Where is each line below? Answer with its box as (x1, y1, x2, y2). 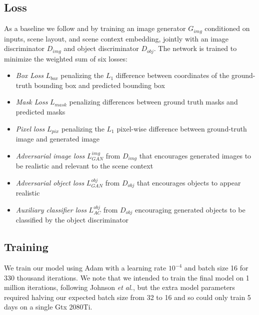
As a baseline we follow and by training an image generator (4, 23, 186, 33)
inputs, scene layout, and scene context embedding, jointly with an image (4, 33, 229, 43)
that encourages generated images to (139, 150, 251, 160)
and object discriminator (63, 43, 139, 53)
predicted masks (15, 106, 65, 117)
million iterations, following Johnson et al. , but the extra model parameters (4, 282, 235, 292)
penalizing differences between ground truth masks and (69, 96, 238, 107)
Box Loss (15, 70, 43, 80)
